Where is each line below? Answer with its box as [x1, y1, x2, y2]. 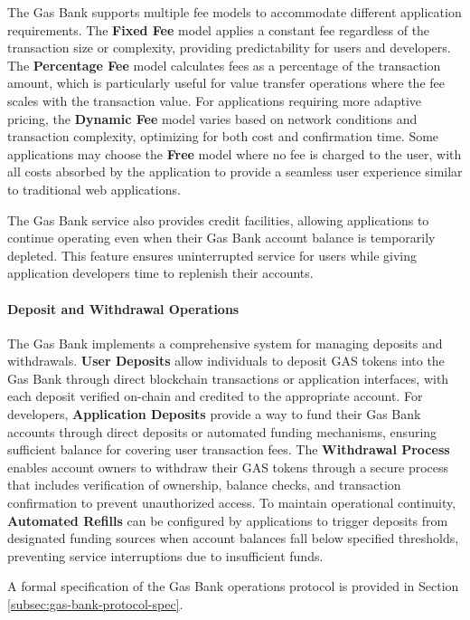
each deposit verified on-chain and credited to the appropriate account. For [7, 386, 423, 405]
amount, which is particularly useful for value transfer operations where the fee [7, 73, 445, 92]
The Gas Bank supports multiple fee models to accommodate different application [7, 3, 462, 21]
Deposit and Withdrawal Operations [7, 299, 240, 318]
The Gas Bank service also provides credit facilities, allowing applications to [7, 210, 429, 229]
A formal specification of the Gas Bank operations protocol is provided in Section [7, 577, 459, 596]
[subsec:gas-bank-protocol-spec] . [7, 595, 183, 614]
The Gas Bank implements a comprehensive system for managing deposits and [7, 333, 443, 352]
